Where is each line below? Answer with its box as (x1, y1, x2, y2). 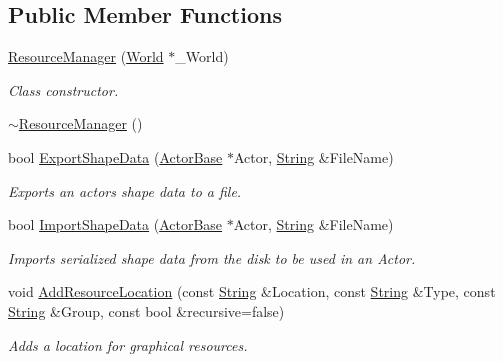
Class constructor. (8, 79, 119, 100)
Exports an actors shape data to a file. (8, 180, 242, 201)
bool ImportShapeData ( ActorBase (8, 214, 223, 235)
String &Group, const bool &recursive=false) (8, 300, 285, 321)
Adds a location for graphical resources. (8, 334, 248, 355)
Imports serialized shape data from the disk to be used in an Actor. (8, 247, 416, 268)
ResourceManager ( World (8, 46, 164, 67)
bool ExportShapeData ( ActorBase (8, 146, 223, 167)
